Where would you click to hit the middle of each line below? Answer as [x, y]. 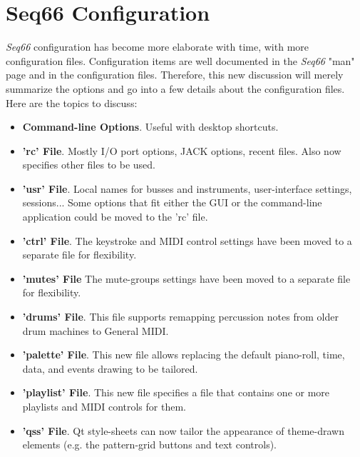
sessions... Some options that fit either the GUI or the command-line [172, 202]
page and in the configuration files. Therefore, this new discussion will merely [175, 75]
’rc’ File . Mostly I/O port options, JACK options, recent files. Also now [182, 150]
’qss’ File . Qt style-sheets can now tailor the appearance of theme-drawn [183, 430]
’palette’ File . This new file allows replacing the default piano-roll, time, [184, 355]
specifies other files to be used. [89, 165]
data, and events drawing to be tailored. [110, 368]
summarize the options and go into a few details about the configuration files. [175, 88]
